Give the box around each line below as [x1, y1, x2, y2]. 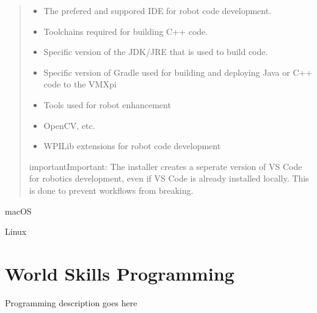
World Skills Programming [5, 260, 235, 285]
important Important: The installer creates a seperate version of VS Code [29, 160, 302, 172]
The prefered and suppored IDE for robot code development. [43, 4, 272, 17]
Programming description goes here [5, 296, 137, 309]
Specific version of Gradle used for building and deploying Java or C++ [43, 65, 313, 78]
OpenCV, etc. [43, 119, 95, 131]
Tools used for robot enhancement [43, 98, 171, 111]
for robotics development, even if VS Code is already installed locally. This [29, 172, 309, 185]
